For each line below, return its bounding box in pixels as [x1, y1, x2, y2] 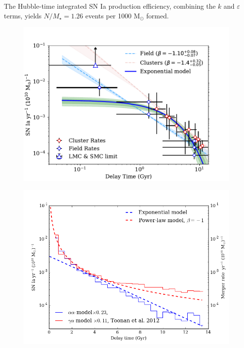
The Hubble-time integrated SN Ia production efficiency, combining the [4, 1, 216, 11]
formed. [146, 10, 169, 20]
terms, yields [4, 10, 42, 20]
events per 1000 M [85, 10, 140, 20]
